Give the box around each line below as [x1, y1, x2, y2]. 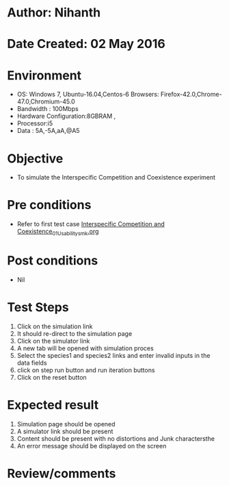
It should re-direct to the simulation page [16, 329, 133, 337]
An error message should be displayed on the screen [16, 441, 167, 450]
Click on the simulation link [16, 322, 93, 330]
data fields [16, 359, 47, 367]
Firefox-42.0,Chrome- [160, 90, 222, 99]
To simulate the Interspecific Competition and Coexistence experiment [16, 173, 216, 182]
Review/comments [7, 465, 116, 481]
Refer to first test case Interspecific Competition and [16, 220, 165, 228]
